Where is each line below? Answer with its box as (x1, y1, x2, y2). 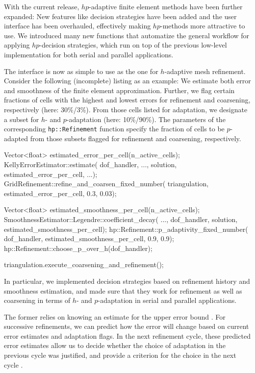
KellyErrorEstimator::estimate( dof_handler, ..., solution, (4, 159, 177, 169)
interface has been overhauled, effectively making (4, 21, 151, 31)
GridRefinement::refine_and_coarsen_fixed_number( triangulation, (4, 178, 209, 189)
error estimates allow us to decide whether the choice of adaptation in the (4, 340, 226, 350)
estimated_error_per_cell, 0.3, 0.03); (4, 188, 117, 198)
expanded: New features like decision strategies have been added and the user (4, 11, 237, 21)
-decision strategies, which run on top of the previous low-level (39, 40, 227, 50)
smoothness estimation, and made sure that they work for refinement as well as (4, 285, 242, 296)
